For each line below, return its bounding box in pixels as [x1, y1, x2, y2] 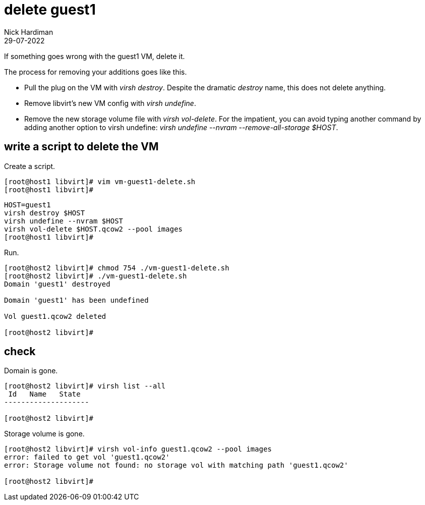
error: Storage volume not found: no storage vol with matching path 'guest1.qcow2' [4, 461, 348, 470]
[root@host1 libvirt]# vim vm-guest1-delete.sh [4, 177, 196, 186]
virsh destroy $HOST [4, 208, 85, 217]
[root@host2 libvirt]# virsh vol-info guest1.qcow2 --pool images [4, 445, 272, 454]
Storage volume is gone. [4, 429, 85, 438]
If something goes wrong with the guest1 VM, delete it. [4, 51, 185, 61]
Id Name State [8, 390, 81, 399]
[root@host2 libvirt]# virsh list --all [4, 382, 166, 390]
